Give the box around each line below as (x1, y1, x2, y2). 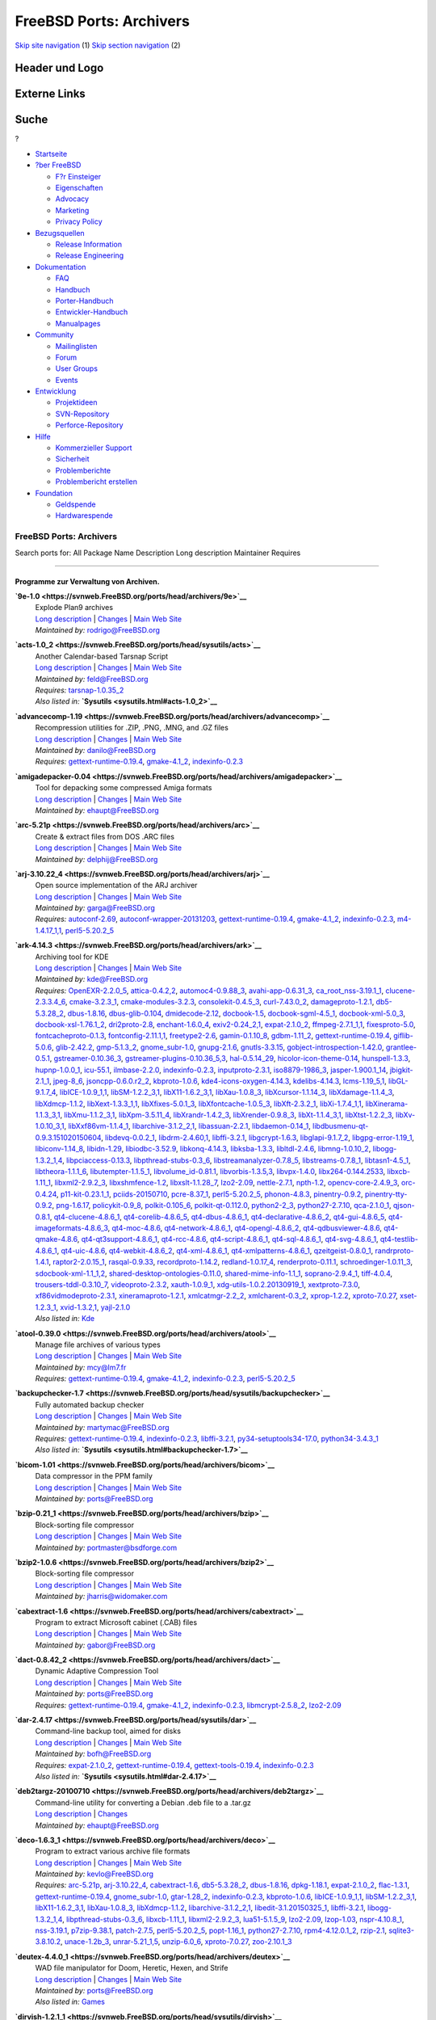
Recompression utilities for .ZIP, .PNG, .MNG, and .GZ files (35, 723, 229, 733)
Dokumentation (35, 262, 86, 271)
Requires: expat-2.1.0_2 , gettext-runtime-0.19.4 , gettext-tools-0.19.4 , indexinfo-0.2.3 (35, 1760, 314, 1770)
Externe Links (15, 87, 86, 101)
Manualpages (55, 318, 101, 328)
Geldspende (55, 499, 96, 509)
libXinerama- (365, 1099, 409, 1109)
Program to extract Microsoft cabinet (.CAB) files (35, 1617, 198, 1627)
